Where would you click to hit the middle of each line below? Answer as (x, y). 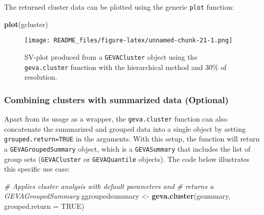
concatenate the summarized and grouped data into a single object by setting (125, 128)
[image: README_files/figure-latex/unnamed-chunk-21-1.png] (129, 41)
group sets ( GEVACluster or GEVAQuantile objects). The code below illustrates (127, 159)
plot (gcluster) (26, 24)
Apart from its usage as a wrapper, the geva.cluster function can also (116, 119)
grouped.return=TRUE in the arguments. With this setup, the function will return (132, 139)
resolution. (41, 77)
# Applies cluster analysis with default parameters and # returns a (109, 186)
